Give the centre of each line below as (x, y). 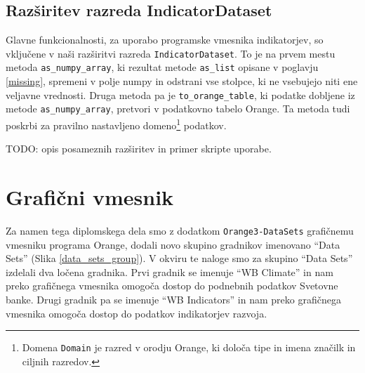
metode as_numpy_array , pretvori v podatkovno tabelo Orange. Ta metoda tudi (178, 109)
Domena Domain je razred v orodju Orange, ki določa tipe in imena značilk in (189, 347)
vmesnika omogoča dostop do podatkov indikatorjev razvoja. (137, 313)
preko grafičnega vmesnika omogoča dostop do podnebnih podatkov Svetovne (172, 286)
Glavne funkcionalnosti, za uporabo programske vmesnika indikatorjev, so (165, 40)
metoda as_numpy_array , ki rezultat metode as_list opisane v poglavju (162, 67)
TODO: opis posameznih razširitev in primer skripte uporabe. (139, 149)
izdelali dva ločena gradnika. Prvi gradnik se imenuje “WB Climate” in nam (170, 271)
